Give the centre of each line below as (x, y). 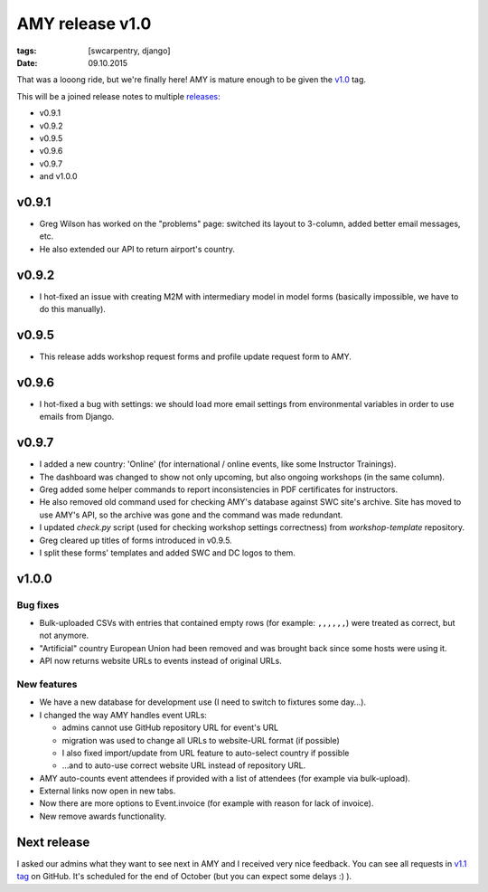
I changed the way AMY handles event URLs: (123, 715)
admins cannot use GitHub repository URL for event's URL (170, 727)
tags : (27, 51)
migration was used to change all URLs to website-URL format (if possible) (201, 740)
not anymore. (64, 636)
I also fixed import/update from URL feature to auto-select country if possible (206, 753)
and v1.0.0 (58, 176)
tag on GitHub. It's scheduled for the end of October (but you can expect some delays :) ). (184, 877)
